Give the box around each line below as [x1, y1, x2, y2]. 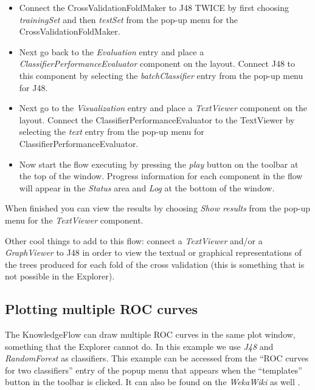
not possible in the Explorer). [5, 270, 115, 282]
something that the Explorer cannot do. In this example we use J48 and [5, 340, 274, 352]
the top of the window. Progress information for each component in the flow [19, 169, 303, 182]
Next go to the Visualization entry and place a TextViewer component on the [19, 101, 308, 114]
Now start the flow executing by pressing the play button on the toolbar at [19, 157, 299, 170]
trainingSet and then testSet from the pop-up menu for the [19, 13, 238, 26]
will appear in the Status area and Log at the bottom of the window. [19, 181, 275, 194]
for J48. [19, 81, 48, 94]
